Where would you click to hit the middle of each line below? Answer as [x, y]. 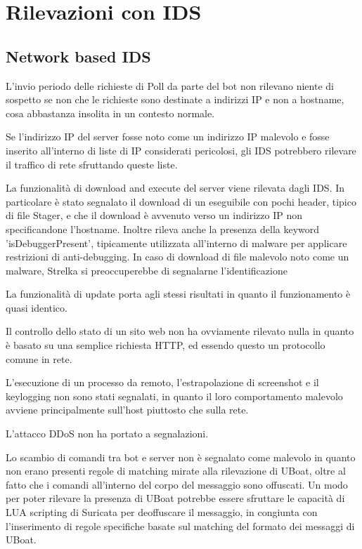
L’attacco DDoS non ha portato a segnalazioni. [107, 434]
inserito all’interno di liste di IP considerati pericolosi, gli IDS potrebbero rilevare [181, 150]
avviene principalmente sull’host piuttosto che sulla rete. [127, 410]
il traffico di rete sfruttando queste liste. [92, 164]
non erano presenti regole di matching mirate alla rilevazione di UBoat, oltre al [176, 471]
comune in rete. [39, 358]
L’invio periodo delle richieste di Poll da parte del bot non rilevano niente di [170, 85]
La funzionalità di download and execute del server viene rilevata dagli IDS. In [175, 188]
